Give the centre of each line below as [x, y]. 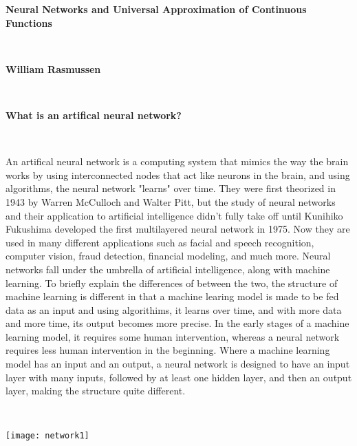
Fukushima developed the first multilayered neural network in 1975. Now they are [178, 229]
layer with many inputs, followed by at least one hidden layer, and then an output [179, 377]
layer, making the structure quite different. [96, 391]
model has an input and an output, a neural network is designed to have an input [178, 364]
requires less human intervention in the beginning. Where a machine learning [168, 350]
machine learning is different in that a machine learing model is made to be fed [172, 296]
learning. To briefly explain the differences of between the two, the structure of [172, 283]
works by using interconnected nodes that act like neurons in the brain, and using [178, 174]
